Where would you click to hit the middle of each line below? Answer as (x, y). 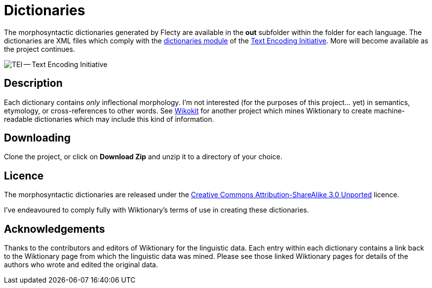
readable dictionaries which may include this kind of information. (109, 119)
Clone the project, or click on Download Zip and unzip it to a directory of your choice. (143, 157)
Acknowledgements (55, 229)
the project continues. (39, 49)
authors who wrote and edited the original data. (81, 265)
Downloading (37, 138)
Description (33, 83)
